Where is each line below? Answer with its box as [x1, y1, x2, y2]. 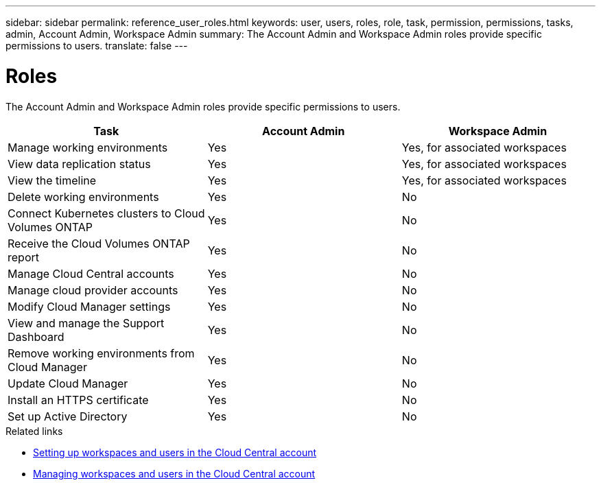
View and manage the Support [8, 316, 165, 330]
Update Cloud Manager [8, 376, 128, 390]
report [8, 250, 39, 264]
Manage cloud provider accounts [8, 283, 178, 297]
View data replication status [8, 156, 151, 171]
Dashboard [8, 329, 64, 344]
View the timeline [8, 173, 97, 187]
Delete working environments [8, 189, 159, 204]
